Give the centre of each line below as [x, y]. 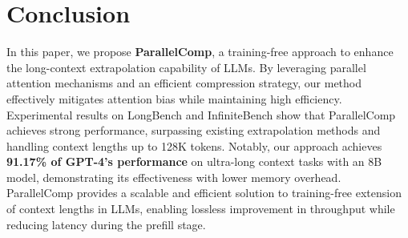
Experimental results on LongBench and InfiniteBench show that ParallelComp [201, 114]
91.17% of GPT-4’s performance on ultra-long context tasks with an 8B [194, 161]
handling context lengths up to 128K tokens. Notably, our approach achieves [194, 145]
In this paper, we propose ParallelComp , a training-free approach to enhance [200, 52]
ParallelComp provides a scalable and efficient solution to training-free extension [204, 193]
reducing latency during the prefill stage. [106, 224]
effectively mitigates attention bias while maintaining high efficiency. [174, 98]
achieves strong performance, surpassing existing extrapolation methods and [194, 130]
